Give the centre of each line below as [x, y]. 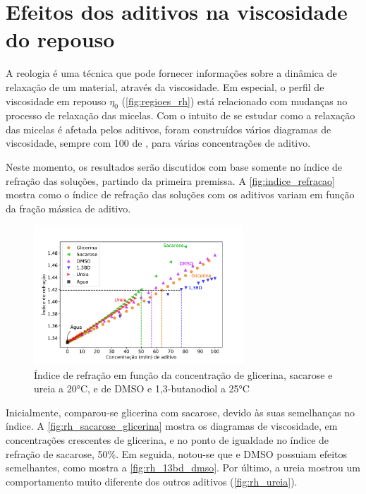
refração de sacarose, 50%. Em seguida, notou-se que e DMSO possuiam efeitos [176, 453]
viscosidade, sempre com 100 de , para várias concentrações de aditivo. [158, 143]
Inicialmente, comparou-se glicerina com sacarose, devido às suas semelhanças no [180, 412]
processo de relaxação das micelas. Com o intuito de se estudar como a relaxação [181, 115]
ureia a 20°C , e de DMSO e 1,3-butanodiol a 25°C [142, 388]
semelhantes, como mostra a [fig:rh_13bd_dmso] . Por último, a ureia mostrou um [183, 468]
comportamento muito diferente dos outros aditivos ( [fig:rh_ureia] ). [152, 481]
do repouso [60, 39]
